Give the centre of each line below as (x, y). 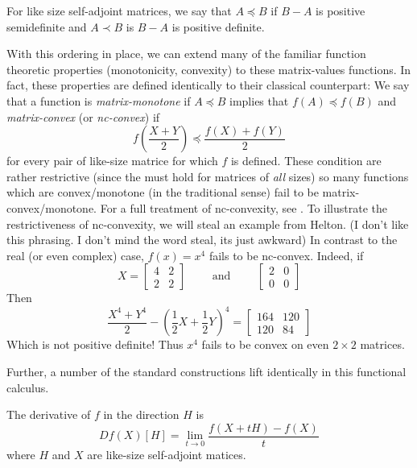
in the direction (141, 414)
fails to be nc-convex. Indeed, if (286, 255)
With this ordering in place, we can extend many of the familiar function (186, 54)
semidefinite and (47, 26)
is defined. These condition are (306, 161)
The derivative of (49, 414)
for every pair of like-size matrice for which (112, 161)
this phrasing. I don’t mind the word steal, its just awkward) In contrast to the (202, 240)
